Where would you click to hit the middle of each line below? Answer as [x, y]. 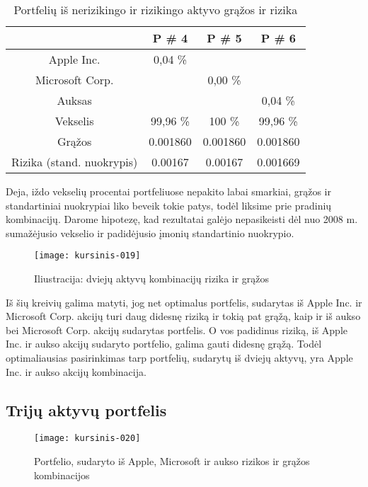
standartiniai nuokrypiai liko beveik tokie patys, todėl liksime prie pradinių [169, 205]
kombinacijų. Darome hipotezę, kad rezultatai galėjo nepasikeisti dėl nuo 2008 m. [182, 219]
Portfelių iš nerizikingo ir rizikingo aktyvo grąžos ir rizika [156, 10]
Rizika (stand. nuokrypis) [75, 162]
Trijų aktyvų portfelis [86, 409]
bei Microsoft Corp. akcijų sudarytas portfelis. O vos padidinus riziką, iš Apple [177, 330]
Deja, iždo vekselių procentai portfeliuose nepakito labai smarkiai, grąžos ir [168, 191]
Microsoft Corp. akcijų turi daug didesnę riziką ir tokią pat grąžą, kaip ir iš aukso [183, 316]
